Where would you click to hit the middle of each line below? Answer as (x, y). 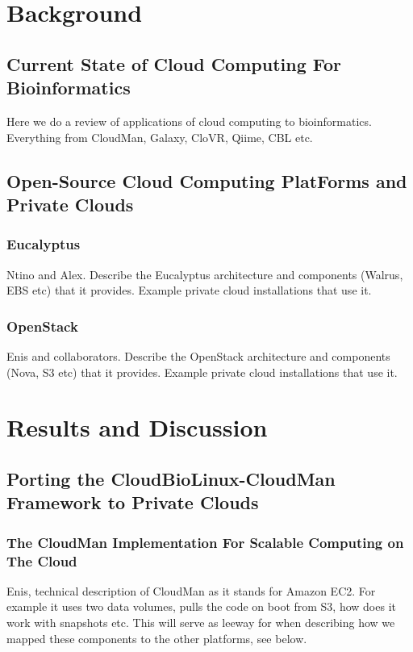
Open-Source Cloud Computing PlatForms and (207, 180)
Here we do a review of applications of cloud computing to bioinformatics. (189, 121)
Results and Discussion (137, 427)
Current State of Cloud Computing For (174, 63)
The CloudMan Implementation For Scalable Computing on (205, 542)
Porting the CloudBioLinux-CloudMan (171, 478)
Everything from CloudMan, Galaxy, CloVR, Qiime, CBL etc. (160, 137)
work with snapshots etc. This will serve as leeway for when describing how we (201, 623)
